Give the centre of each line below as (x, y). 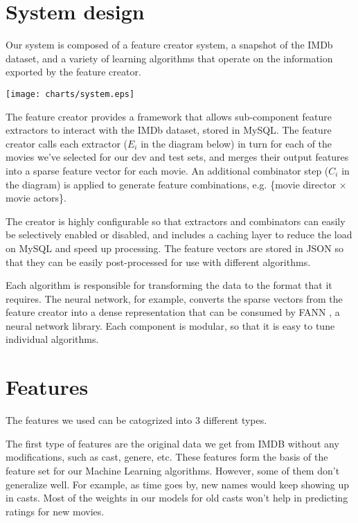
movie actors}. (36, 198)
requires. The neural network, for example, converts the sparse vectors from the (174, 298)
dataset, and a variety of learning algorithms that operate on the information (169, 58)
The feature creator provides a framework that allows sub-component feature (169, 116)
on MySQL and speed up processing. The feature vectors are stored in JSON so (174, 248)
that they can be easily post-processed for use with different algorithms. (158, 261)
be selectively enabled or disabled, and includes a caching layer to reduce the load (179, 234)
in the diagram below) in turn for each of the (236, 143)
